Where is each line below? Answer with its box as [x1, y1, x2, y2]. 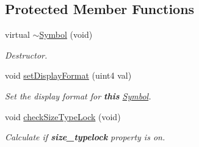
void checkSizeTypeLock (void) [5, 110, 121, 123]
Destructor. [5, 48, 48, 61]
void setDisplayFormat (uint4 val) [5, 69, 132, 82]
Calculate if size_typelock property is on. [5, 131, 165, 143]
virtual [5, 28, 30, 41]
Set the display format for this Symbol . [5, 89, 151, 102]
